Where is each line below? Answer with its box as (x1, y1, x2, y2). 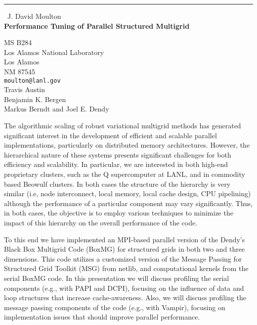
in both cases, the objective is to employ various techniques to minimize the (4, 208, 233, 218)
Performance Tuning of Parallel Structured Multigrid (4, 20, 190, 31)
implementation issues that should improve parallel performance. (4, 312, 200, 322)
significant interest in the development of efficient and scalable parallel (4, 130, 217, 140)
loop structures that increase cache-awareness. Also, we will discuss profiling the (4, 292, 247, 303)
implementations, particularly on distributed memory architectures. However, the (4, 140, 250, 150)
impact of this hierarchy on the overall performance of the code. (4, 217, 198, 227)
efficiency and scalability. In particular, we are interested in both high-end (4, 159, 228, 169)
